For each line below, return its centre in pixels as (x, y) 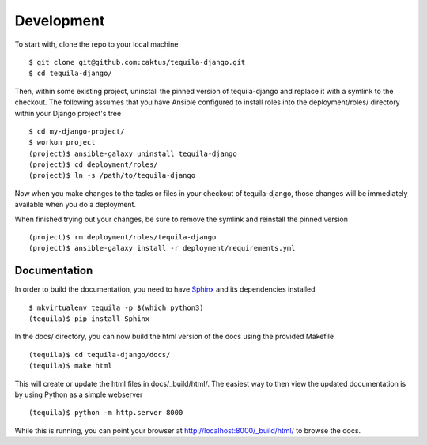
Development (60, 21)
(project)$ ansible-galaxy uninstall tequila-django (133, 153)
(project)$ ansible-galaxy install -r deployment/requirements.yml (162, 248)
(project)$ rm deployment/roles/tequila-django (123, 238)
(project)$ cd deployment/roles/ (93, 165)
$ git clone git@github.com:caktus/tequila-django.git (137, 62)
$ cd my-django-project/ (77, 131)
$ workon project (62, 143)
